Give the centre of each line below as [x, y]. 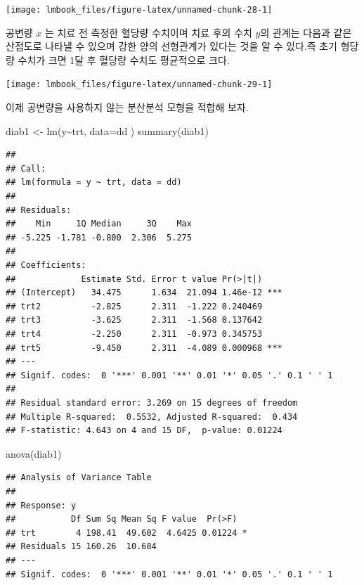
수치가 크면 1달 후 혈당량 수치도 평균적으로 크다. [124, 59]
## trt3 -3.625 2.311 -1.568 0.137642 [134, 320]
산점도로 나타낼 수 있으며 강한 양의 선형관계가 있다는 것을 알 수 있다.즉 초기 [171, 46]
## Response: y [41, 505]
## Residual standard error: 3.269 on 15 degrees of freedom [152, 403]
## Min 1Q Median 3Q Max [99, 224]
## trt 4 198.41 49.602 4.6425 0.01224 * [126, 533]
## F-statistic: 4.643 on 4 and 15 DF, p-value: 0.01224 [144, 431]
